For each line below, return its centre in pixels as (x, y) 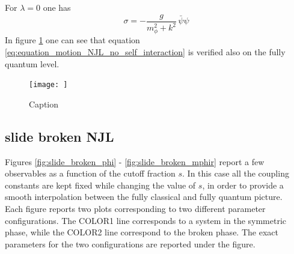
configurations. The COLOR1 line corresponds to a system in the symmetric (146, 220)
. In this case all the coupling (236, 173)
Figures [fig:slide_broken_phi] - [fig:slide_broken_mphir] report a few (135, 161)
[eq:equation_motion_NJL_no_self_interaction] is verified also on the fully (145, 52)
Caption (44, 104)
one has (57, 7)
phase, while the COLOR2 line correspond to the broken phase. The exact (142, 232)
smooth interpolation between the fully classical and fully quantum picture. (144, 197)
